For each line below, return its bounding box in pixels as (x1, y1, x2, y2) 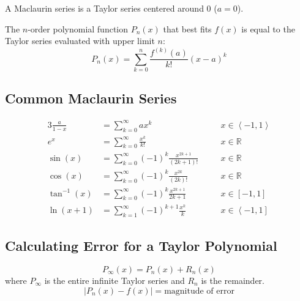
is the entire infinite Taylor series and (44, 274, 185, 287)
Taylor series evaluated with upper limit (5, 34, 155, 47)
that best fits (163, 22, 212, 35)
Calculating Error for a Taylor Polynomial (5, 236, 277, 255)
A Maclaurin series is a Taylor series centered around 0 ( (5, 2, 217, 14)
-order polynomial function (28, 22, 129, 35)
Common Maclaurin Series (5, 89, 177, 108)
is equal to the (241, 22, 295, 35)
